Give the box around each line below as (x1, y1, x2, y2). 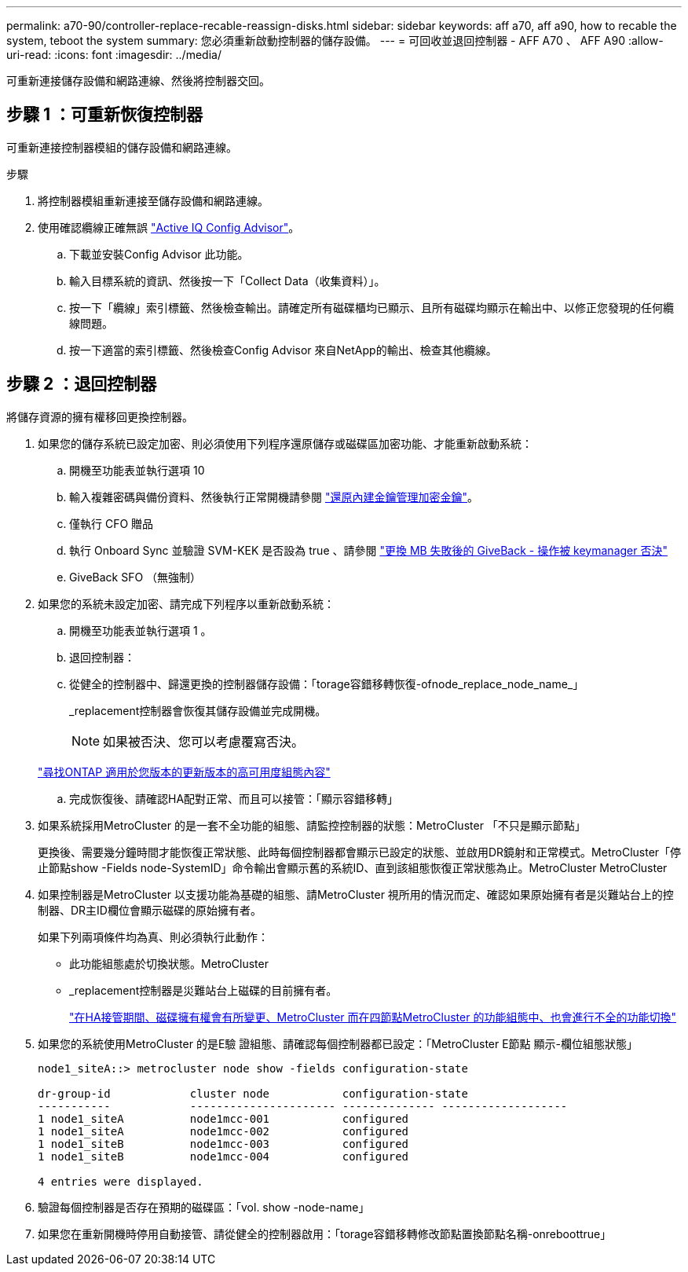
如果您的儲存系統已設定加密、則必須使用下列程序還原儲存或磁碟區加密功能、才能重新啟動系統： (38, 436, 532, 450)
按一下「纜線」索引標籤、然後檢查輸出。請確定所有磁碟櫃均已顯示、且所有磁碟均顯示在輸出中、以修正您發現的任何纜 (69, 300, 674, 314)
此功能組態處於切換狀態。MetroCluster (69, 956, 269, 970)
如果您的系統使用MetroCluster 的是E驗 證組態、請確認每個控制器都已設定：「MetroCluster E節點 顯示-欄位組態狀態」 (38, 1036, 638, 1050)
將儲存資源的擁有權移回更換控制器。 (6, 409, 193, 423)
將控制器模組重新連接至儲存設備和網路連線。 (38, 193, 269, 207)
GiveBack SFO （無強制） (69, 570, 202, 584)
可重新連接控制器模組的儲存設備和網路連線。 (6, 140, 237, 154)
